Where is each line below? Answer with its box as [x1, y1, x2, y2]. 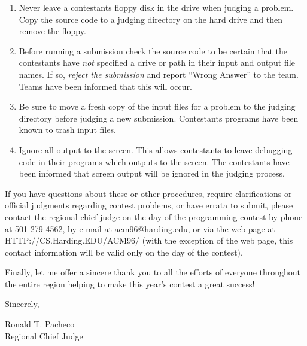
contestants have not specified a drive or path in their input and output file [19, 56, 295, 69]
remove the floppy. [19, 25, 86, 37]
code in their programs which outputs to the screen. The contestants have [19, 155, 290, 168]
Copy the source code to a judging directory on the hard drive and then [19, 13, 282, 25]
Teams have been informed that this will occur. [19, 80, 192, 92]
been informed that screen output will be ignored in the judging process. [19, 167, 285, 180]
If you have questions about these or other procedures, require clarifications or [5, 187, 292, 199]
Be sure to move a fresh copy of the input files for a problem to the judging [19, 100, 296, 113]
